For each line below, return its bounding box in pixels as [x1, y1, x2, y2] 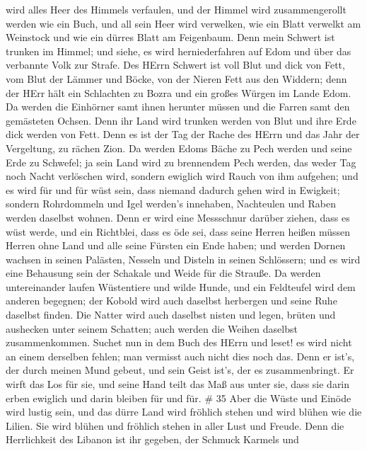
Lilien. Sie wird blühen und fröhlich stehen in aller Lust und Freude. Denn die [6, 418, 344, 433]
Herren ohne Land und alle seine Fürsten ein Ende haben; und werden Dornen [6, 238, 346, 253]
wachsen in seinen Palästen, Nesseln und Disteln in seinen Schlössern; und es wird [6, 251, 361, 266]
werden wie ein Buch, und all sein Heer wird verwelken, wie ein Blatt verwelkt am [6, 16, 361, 30]
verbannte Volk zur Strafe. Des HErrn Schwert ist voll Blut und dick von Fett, [6, 57, 345, 72]
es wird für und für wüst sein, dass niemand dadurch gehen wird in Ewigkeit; [6, 182, 340, 197]
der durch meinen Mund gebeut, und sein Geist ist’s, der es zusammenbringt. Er [6, 362, 354, 377]
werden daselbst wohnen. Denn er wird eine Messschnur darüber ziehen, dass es [6, 210, 350, 224]
